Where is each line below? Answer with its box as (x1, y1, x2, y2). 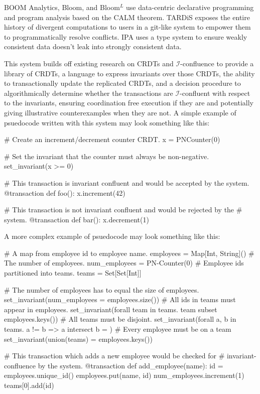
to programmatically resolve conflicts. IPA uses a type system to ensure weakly (4, 31, 247, 42)
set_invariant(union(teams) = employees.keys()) (4, 333, 153, 344)
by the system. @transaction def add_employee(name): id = (38, 360, 223, 370)
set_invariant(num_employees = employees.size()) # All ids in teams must (4, 294, 236, 305)
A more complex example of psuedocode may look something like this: (4, 231, 220, 241)
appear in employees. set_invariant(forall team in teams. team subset (4, 304, 217, 314)
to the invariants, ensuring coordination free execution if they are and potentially (4, 97, 254, 108)
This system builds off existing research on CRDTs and (4, 58, 174, 68)
